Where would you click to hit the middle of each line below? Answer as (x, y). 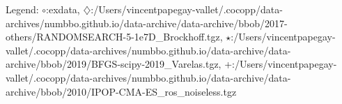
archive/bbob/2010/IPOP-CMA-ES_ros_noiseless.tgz (121, 91)
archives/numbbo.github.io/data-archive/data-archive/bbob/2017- (147, 23)
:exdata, (63, 9)
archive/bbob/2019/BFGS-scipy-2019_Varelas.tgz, (114, 64)
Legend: (22, 9)
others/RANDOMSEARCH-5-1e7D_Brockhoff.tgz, (114, 37)
